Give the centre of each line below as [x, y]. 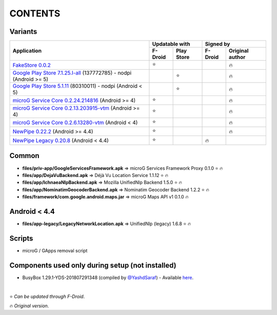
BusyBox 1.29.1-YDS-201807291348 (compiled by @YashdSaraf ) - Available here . [108, 278]
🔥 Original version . [29, 306]
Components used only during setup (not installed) [93, 265]
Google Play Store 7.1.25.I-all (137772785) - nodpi [72, 73]
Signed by [217, 44]
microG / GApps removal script [55, 250]
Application [27, 50]
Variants [23, 32]
